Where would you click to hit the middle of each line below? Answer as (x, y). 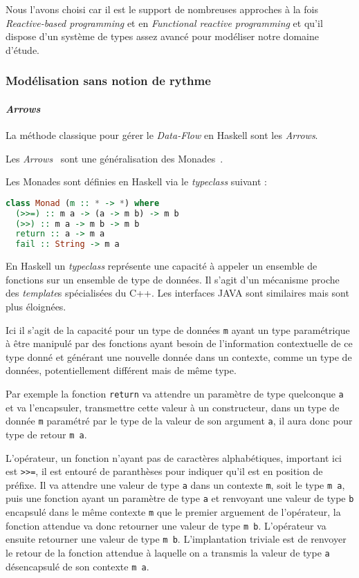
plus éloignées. (36, 306)
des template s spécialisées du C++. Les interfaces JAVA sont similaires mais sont (177, 293)
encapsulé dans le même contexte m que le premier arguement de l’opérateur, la (173, 512)
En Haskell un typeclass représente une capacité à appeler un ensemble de (162, 266)
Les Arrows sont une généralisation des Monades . (114, 158)
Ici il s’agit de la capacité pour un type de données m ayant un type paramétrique (178, 329)
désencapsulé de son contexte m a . (77, 566)
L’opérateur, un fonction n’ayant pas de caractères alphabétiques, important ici (174, 457)
